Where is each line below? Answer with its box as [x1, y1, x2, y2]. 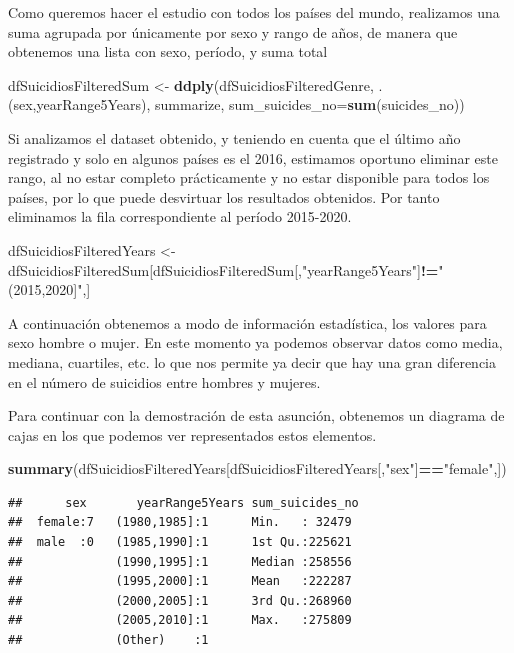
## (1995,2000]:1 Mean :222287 [8, 574, 352, 589]
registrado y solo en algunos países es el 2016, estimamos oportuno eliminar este [8, 147, 499, 168]
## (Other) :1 [8, 633, 209, 648]
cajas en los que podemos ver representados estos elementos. [8, 424, 377, 445]
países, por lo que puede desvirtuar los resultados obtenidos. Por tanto [8, 186, 440, 207]
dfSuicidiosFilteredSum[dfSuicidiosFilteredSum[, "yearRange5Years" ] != [8, 259, 439, 280]
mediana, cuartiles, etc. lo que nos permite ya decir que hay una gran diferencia [8, 351, 497, 372]
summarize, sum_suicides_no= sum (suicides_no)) [155, 94, 465, 115]
